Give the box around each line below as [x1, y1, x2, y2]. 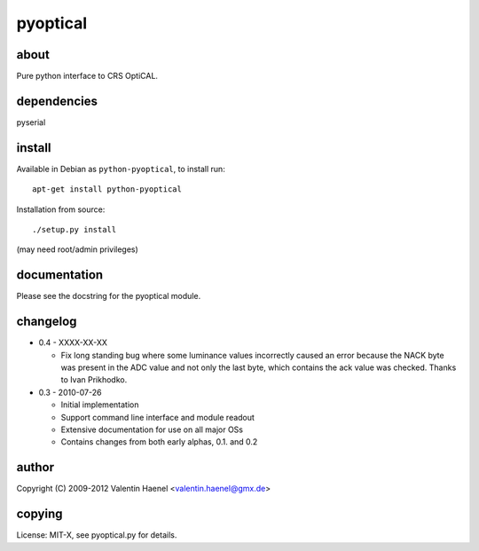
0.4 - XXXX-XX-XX [38, 337, 108, 348]
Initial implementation [60, 399, 139, 410]
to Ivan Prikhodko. [60, 374, 128, 385]
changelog [16, 314, 77, 329]
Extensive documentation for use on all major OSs [60, 424, 244, 435]
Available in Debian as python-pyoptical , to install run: [16, 163, 225, 174]
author [16, 460, 55, 475]
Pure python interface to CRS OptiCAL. [16, 71, 159, 82]
